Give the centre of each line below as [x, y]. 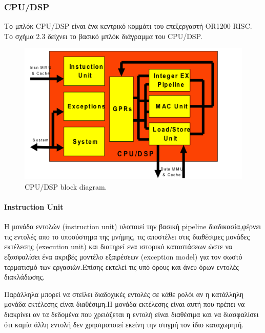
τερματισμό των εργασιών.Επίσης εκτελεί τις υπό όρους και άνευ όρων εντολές [121, 266]
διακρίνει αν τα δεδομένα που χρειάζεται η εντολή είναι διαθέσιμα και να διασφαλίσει [131, 314]
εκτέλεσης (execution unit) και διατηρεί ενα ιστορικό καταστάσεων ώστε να [118, 246]
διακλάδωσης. [24, 277]
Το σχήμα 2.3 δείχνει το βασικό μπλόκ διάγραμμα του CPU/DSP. [103, 36]
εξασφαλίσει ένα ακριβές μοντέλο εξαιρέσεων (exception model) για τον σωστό [123, 256]
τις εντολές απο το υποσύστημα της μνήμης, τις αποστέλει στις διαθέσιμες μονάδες [127, 236]
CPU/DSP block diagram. [66, 186]
